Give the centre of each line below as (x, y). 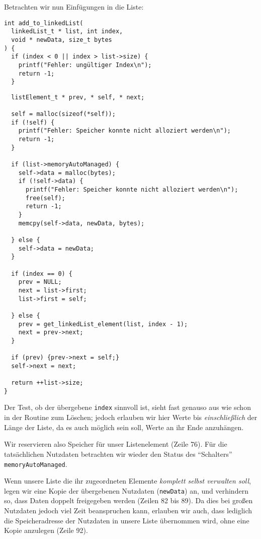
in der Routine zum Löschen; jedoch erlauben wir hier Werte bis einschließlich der (131, 417)
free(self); (45, 198)
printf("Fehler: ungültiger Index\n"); (85, 65)
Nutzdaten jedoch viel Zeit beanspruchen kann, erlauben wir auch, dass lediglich (128, 510)
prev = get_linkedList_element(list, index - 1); (103, 324)
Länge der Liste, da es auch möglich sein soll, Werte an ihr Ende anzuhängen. (124, 427)
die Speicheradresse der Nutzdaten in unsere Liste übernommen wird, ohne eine (127, 520)
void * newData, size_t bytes (62, 40)
